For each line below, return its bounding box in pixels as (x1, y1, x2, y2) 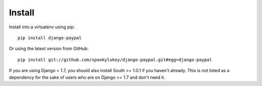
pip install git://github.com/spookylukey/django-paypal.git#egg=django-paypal (17, 57, 212, 62)
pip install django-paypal (17, 35, 82, 40)
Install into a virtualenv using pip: (9, 24, 75, 30)
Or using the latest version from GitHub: (9, 46, 89, 51)
